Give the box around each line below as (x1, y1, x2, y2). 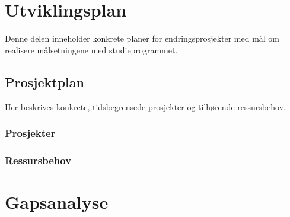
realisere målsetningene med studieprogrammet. (5, 43, 178, 56)
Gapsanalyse (5, 189, 109, 213)
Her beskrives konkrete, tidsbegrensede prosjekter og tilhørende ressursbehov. (5, 100, 286, 113)
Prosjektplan (5, 72, 84, 91)
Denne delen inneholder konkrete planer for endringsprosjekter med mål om (5, 32, 280, 44)
